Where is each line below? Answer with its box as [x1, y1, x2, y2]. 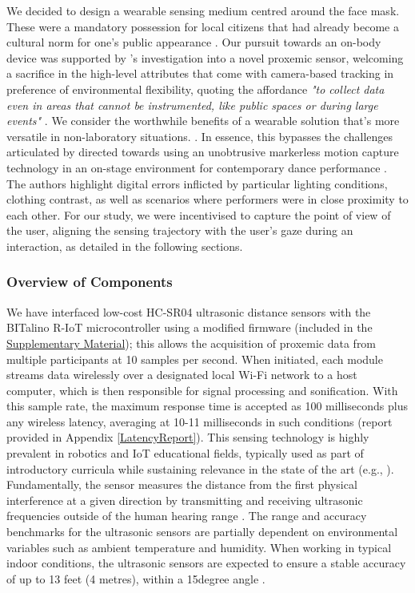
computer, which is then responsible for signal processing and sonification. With [6, 381, 398, 398]
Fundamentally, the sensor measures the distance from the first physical [6, 476, 357, 493]
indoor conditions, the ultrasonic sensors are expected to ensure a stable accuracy [6, 555, 406, 571]
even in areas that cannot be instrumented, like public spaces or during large [6, 96, 378, 113]
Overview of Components [6, 272, 173, 292]
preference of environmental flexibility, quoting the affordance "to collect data [6, 80, 385, 97]
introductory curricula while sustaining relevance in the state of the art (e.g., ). [6, 460, 394, 477]
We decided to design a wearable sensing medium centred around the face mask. [6, 2, 400, 18]
